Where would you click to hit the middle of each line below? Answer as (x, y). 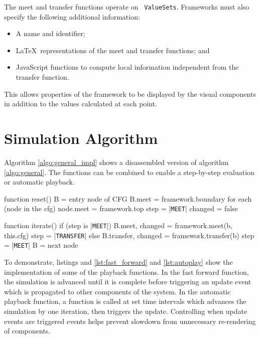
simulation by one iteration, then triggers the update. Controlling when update (126, 311)
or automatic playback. (39, 182)
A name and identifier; (50, 33)
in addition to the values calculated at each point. (81, 104)
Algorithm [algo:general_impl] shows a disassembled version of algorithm (116, 162)
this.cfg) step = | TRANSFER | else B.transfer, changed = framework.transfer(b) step (129, 235)
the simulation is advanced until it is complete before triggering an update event (128, 282)
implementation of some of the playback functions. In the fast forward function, (126, 272)
